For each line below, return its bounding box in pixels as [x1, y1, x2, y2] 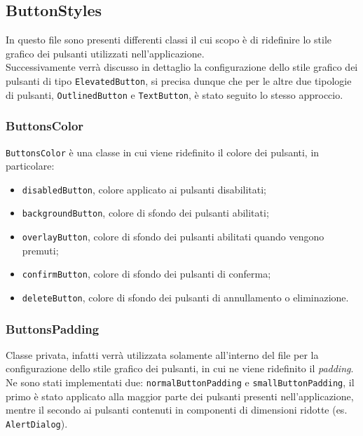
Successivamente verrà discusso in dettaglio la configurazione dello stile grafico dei [6, 60, 358, 74]
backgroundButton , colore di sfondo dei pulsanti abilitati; [22, 205, 269, 220]
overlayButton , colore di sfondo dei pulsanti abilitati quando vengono [22, 229, 324, 244]
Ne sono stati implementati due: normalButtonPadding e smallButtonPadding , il [6, 375, 355, 390]
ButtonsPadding [6, 320, 100, 337]
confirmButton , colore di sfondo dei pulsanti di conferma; [22, 266, 271, 281]
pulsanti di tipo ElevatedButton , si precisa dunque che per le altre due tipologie [6, 73, 352, 88]
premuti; [22, 243, 59, 257]
